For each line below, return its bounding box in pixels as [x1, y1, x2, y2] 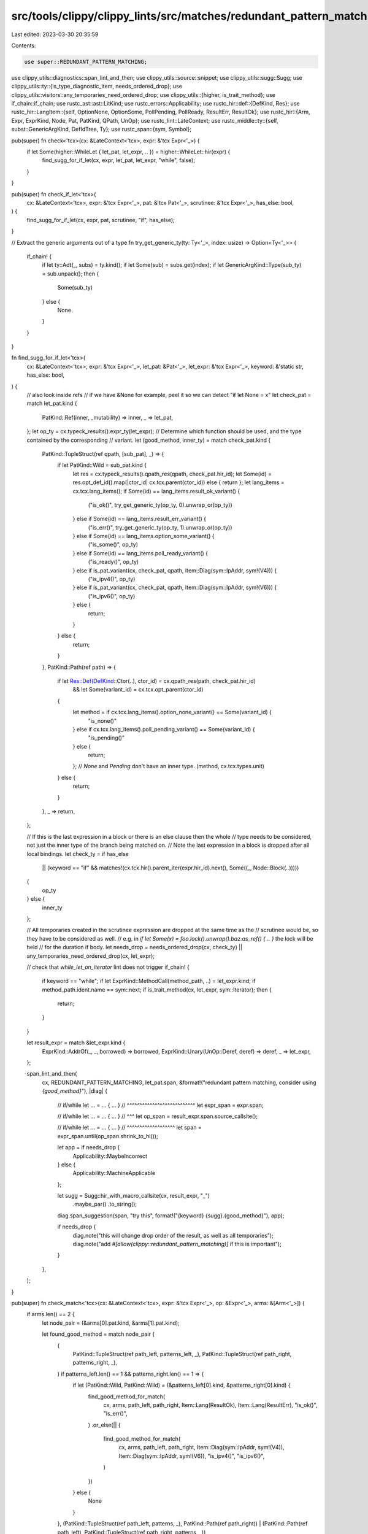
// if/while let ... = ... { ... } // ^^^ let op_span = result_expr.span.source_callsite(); [57, 1112, 258, 1120]
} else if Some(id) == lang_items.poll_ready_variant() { [72, 549, 209, 557]
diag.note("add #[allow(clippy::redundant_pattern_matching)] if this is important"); [72, 1240, 282, 1248]
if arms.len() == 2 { [26, 1311, 75, 1318]
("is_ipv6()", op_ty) [88, 592, 136, 599]
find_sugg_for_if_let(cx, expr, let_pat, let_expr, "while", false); [42, 156, 196, 164]
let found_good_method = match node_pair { [42, 1330, 155, 1338]
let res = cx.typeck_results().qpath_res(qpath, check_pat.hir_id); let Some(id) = [72, 470, 272, 477]
